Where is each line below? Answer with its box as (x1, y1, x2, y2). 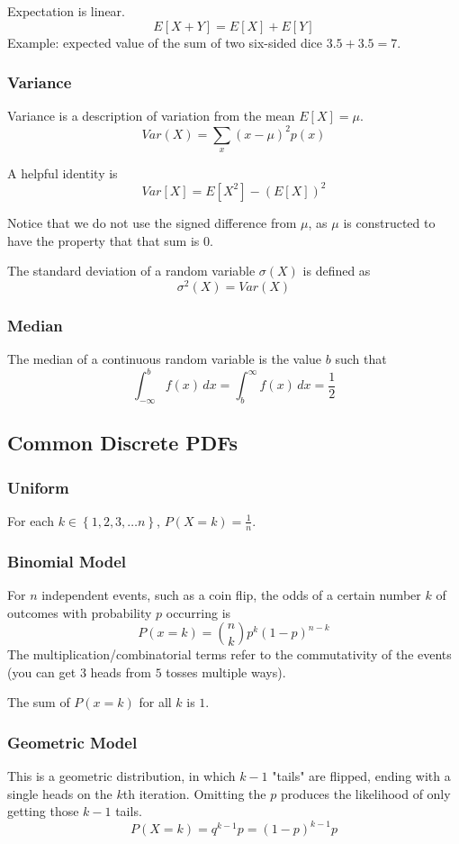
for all (139, 693, 172, 712)
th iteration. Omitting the (122, 784, 266, 803)
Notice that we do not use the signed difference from (7, 213, 297, 231)
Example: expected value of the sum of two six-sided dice (7, 32, 322, 51)
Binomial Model (7, 549, 127, 572)
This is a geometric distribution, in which (7, 767, 236, 785)
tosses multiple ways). (166, 662, 286, 681)
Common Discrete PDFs (7, 429, 238, 457)
